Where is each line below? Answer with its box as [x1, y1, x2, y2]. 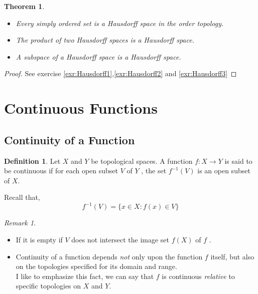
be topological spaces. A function [91, 155, 193, 166]
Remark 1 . [4, 217, 36, 228]
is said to [224, 155, 252, 166]
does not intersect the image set [71, 234, 169, 245]
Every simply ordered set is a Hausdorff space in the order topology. [16, 18, 224, 28]
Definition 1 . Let [4, 155, 61, 166]
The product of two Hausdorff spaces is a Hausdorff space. [16, 35, 194, 45]
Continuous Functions [4, 98, 158, 118]
